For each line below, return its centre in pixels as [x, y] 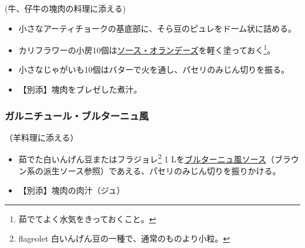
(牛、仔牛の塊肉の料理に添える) [65, 8]
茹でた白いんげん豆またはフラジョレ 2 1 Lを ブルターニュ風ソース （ [146, 158]
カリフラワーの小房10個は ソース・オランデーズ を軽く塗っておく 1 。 [147, 49]
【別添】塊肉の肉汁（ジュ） [72, 190]
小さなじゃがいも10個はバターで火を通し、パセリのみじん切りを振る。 [154, 69]
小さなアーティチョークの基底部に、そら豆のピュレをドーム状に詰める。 [157, 28]
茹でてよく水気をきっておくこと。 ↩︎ [87, 218]
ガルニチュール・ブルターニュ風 [77, 115]
